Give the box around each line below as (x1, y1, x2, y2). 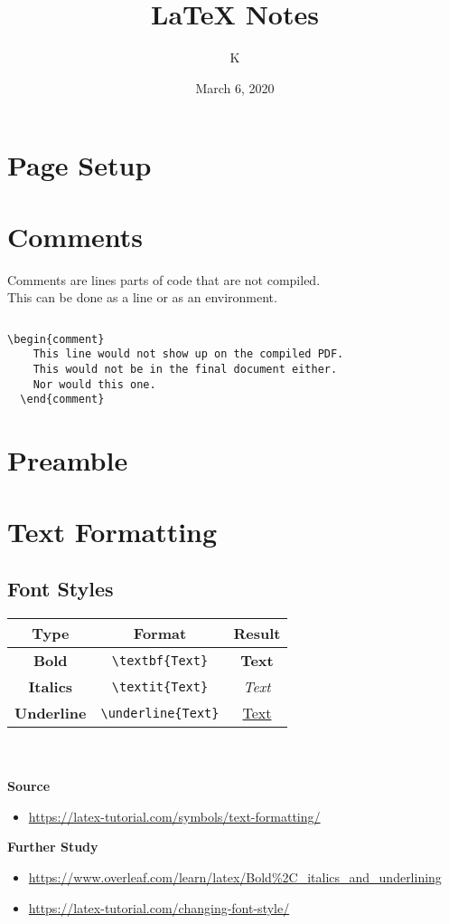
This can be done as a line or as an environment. (7, 288, 277, 307)
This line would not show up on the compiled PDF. (33, 348, 344, 361)
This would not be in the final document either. (33, 363, 338, 376)
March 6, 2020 (195, 78, 275, 97)
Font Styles (7, 575, 114, 603)
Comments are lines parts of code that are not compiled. (7, 270, 321, 289)
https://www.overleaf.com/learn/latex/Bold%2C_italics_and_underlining (28, 868, 442, 887)
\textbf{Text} (111, 653, 209, 668)
